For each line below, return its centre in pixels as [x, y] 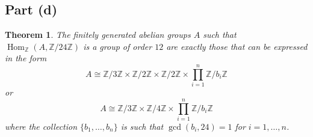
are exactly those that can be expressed [237, 46]
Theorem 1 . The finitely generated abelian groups [98, 35]
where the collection [41, 126]
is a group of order [118, 46]
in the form [26, 58]
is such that [142, 126]
